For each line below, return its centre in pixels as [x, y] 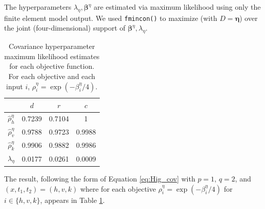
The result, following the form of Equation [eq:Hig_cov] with [100, 178]
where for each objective [118, 188]
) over [249, 18]
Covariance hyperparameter [52, 46]
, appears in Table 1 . [72, 200]
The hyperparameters [38, 7]
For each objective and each [52, 76]
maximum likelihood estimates [52, 56]
